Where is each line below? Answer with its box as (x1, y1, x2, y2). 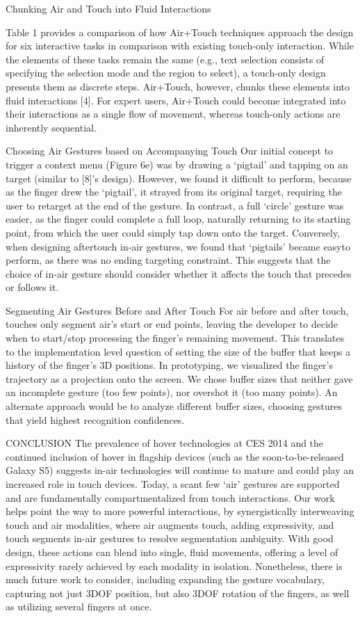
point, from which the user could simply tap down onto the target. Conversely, (6, 225, 341, 239)
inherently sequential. (6, 120, 97, 134)
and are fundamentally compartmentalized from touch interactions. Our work (6, 490, 335, 505)
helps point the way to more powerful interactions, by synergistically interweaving (6, 504, 354, 518)
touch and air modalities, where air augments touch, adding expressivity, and (6, 517, 334, 532)
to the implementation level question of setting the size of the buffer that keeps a (6, 344, 351, 358)
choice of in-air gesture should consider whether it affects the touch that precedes (6, 266, 352, 280)
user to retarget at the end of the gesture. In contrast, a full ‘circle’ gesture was (6, 198, 344, 212)
